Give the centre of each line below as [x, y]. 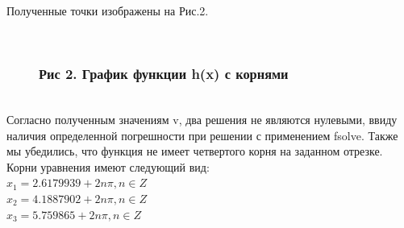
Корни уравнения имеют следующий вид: [108, 166]
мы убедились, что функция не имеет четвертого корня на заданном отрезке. [195, 151]
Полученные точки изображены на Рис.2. [108, 10]
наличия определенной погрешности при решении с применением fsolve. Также [202, 135]
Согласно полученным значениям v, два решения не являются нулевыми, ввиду [202, 119]
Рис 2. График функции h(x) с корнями [164, 74]
